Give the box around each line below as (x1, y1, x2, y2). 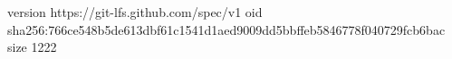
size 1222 (7, 38, 57, 56)
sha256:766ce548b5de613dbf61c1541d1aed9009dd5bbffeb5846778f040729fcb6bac (7, 20, 446, 38)
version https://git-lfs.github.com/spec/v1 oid (7, 3, 263, 21)
